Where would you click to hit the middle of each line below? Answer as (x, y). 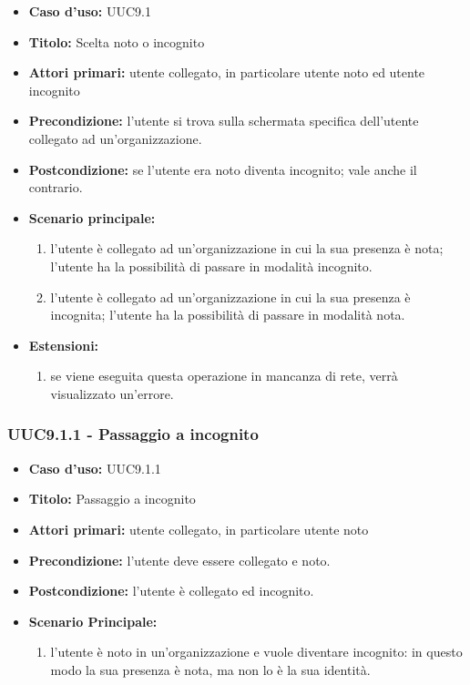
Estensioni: (64, 345)
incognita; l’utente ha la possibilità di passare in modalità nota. (228, 315)
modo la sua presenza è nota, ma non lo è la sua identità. (210, 669)
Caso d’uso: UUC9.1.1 (95, 468)
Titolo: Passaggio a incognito (112, 499)
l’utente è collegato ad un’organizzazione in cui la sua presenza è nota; (247, 248)
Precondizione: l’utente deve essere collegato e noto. (179, 560)
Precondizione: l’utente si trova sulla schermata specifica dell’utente (224, 121)
